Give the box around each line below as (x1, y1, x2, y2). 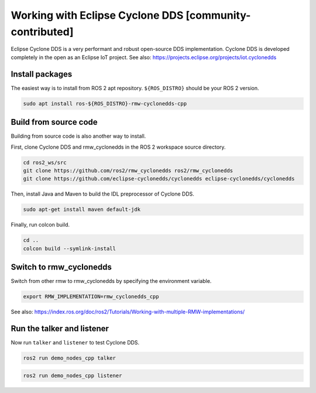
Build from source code (11, 117, 98, 127)
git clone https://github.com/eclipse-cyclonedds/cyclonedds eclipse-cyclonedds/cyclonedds (23, 176, 295, 182)
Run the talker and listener (11, 323, 109, 333)
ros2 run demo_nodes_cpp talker (23, 354, 116, 361)
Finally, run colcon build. (11, 221, 70, 228)
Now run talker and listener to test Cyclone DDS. (11, 339, 140, 346)
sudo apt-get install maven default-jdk (23, 206, 140, 213)
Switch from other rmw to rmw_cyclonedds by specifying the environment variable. (11, 278, 212, 285)
